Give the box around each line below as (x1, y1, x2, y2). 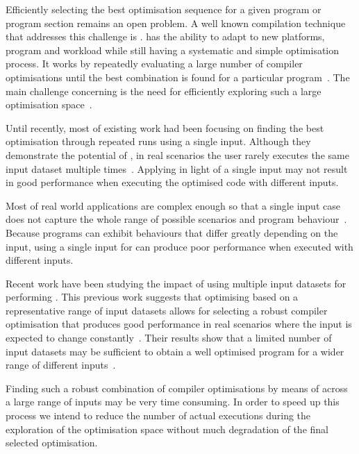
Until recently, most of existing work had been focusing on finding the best (6, 120, 324, 135)
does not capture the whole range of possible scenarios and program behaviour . (6, 212, 347, 226)
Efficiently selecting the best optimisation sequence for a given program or (6, 2, 322, 16)
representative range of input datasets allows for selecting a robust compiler (6, 303, 328, 317)
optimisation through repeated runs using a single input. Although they (6, 134, 311, 149)
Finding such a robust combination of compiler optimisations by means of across (6, 380, 348, 395)
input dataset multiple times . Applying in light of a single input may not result (6, 161, 348, 176)
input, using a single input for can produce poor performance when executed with (6, 239, 353, 253)
